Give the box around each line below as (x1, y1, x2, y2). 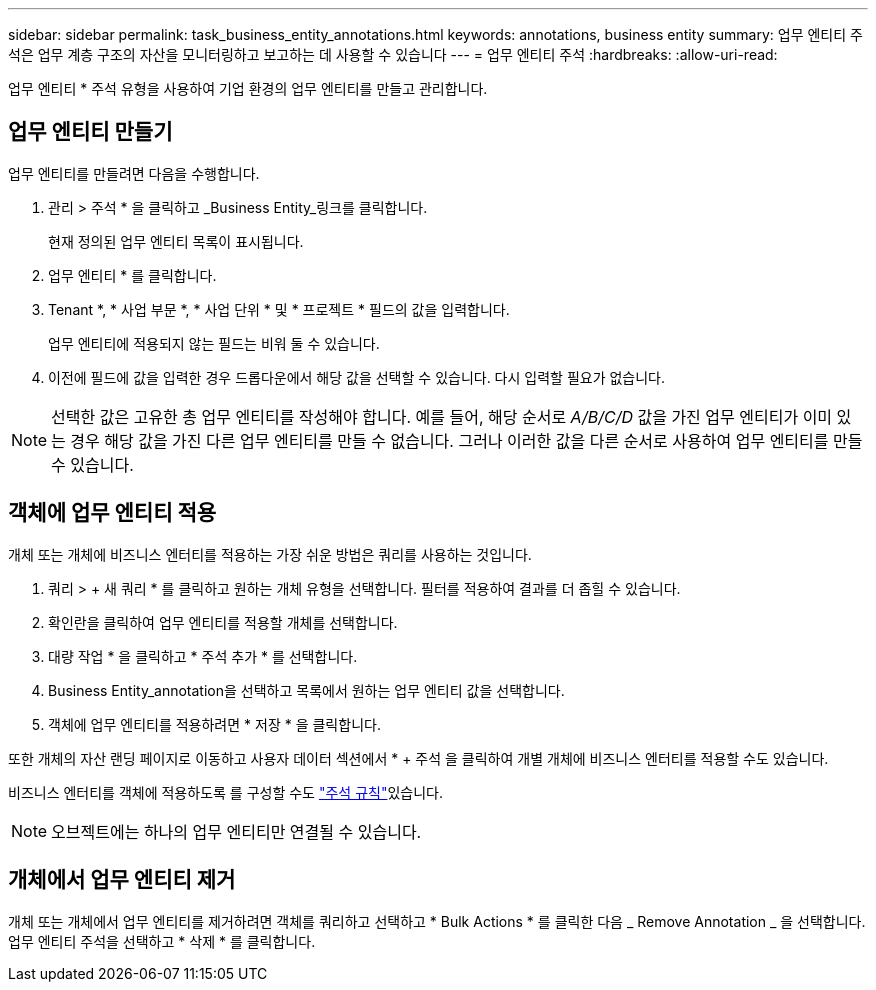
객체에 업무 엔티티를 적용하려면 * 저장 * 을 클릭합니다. (48, 715, 381, 733)
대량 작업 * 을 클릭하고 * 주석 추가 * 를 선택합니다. (48, 647, 358, 665)
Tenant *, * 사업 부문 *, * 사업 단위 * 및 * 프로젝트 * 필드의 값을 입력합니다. (48, 300, 510, 318)
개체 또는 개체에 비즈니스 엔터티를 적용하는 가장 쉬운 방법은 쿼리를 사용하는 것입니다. (8, 545, 532, 563)
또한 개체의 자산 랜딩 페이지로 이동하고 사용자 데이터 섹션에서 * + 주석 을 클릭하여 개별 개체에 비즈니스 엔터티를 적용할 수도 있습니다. (8, 749, 829, 767)
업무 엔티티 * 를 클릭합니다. (48, 266, 217, 284)
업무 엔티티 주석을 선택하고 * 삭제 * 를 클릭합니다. (8, 932, 316, 950)
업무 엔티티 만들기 (8, 119, 173, 145)
